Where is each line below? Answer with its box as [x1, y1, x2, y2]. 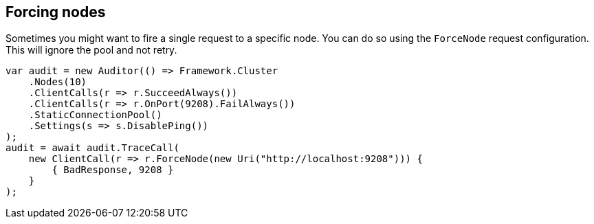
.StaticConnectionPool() [28, 109, 162, 121]
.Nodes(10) [28, 76, 87, 88]
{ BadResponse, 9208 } [52, 164, 174, 176]
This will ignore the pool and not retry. [5, 44, 177, 56]
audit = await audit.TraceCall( [5, 142, 179, 154]
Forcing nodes [5, 3, 106, 21]
